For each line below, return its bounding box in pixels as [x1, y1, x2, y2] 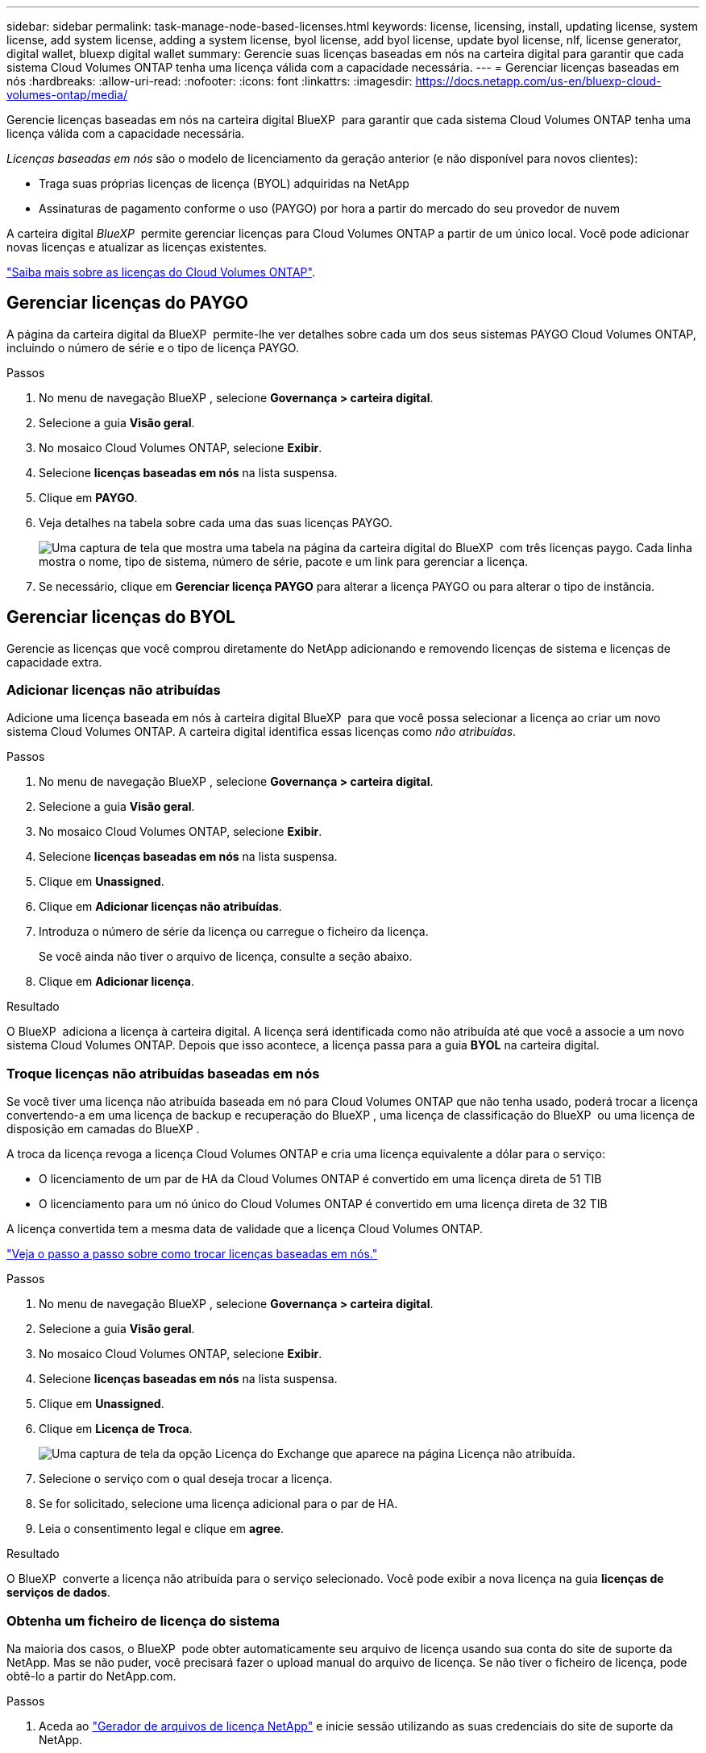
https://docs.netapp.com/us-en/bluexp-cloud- [415, 74, 662, 88]
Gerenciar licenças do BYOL [6, 607, 235, 628]
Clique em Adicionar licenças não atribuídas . [39, 899, 282, 914]
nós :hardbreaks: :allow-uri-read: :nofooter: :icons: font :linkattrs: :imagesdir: [6, 74, 413, 88]
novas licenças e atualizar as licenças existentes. [6, 240, 268, 254]
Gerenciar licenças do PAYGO [6, 293, 248, 314]
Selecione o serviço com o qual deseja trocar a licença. [39, 1472, 333, 1486]
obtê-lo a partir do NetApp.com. [6, 1668, 176, 1683]
